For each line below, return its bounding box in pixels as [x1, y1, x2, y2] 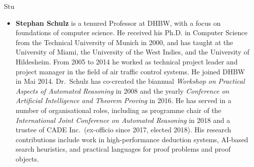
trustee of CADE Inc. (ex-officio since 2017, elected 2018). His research [15, 124, 231, 135]
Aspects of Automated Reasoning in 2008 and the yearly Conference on [15, 85, 229, 96]
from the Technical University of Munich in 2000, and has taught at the [15, 37, 233, 47]
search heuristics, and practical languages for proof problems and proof [15, 144, 231, 154]
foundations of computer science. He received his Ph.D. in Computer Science [15, 27, 248, 38]
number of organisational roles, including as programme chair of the [15, 105, 221, 115]
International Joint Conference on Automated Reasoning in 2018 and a [15, 114, 230, 125]
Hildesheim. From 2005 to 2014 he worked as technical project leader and [15, 56, 238, 66]
